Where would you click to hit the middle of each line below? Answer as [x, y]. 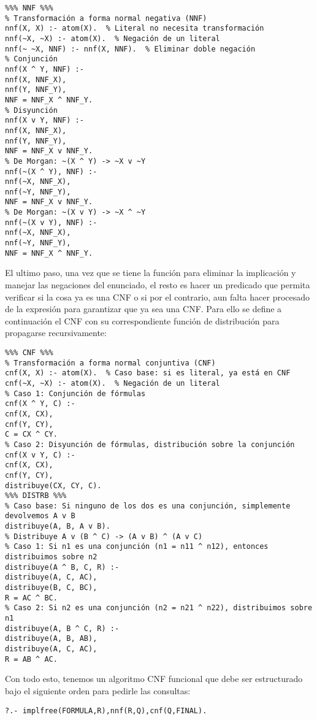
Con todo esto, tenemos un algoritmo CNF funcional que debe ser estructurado [154, 679]
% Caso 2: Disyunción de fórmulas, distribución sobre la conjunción [150, 444]
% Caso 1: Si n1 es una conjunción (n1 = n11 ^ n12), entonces [137, 547]
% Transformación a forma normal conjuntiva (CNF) [110, 363]
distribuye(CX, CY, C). [53, 485]
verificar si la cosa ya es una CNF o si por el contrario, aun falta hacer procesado [158, 297]
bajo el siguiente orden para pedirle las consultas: [98, 690]
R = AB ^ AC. [31, 659]
